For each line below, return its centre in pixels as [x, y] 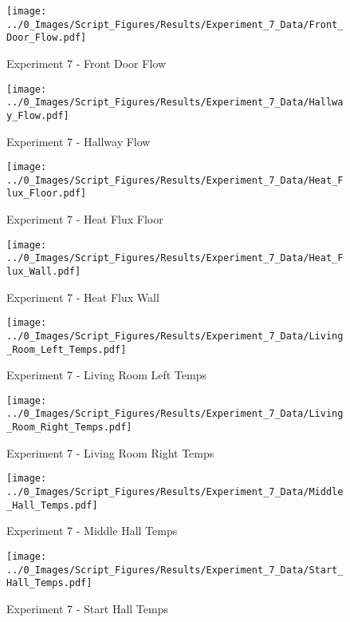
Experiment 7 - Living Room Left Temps [106, 375]
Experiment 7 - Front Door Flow [87, 63]
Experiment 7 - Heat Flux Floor [85, 219]
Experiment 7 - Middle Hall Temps [92, 531]
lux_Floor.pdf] [47, 194]
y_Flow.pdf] [38, 115]
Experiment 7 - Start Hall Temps [87, 608]
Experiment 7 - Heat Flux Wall [83, 297]
